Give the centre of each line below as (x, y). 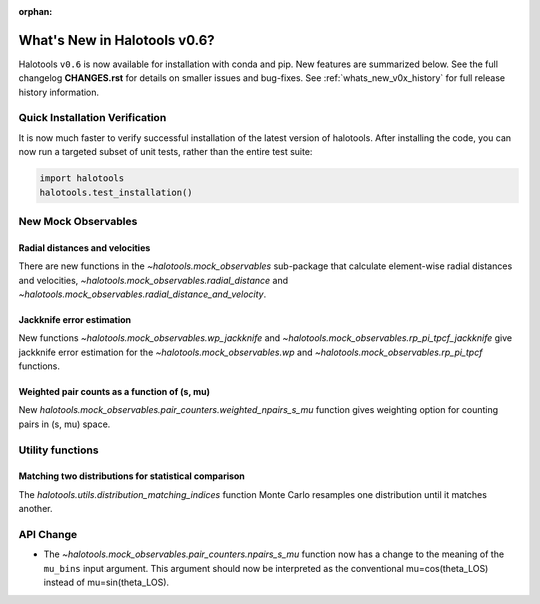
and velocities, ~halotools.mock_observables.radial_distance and (153, 280)
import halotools (82, 178)
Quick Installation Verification (92, 118)
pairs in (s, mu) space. (64, 424)
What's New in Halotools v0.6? (116, 40)
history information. (59, 92)
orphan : (35, 11)
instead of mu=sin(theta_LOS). (106, 582)
